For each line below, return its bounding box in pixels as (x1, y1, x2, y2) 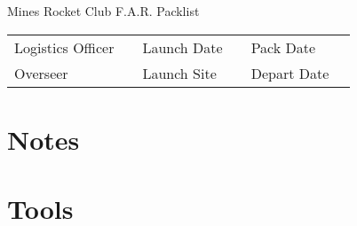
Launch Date (142, 36, 223, 58)
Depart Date (250, 62, 329, 83)
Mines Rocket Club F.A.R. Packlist (7, 2, 200, 19)
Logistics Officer (14, 36, 115, 58)
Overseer (14, 62, 68, 83)
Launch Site (142, 62, 217, 83)
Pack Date (250, 36, 316, 58)
